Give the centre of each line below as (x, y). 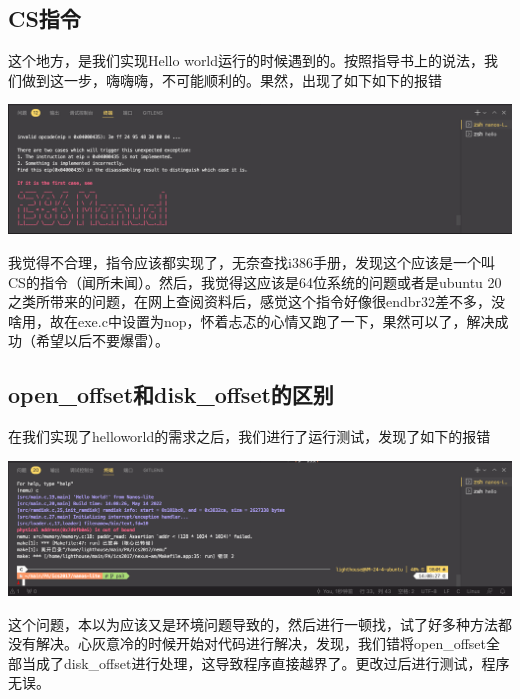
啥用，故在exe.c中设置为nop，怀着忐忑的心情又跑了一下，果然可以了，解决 (251, 320)
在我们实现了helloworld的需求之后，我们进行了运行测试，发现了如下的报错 (249, 436)
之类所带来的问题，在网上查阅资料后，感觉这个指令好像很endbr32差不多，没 (257, 301)
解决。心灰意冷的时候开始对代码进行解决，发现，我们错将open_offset (261, 643)
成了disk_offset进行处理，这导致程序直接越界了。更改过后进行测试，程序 (272, 662)
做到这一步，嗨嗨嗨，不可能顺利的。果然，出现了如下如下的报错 (231, 79)
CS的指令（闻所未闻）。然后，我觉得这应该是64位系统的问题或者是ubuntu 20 (255, 281)
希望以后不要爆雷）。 (102, 340)
